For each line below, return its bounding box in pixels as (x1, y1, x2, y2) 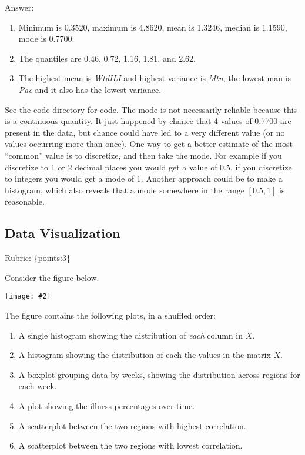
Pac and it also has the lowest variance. (18, 83, 162, 95)
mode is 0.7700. (18, 32, 75, 45)
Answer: (5, 1, 34, 13)
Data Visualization (5, 224, 120, 242)
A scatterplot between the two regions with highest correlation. (18, 419, 246, 431)
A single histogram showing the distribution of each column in (18, 329, 243, 341)
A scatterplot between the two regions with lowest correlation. (18, 439, 243, 451)
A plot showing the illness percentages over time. (18, 399, 195, 411)
